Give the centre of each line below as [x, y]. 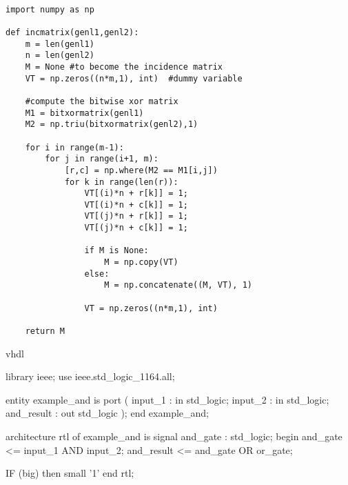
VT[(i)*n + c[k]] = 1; [136, 205]
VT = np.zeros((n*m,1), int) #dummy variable [134, 78]
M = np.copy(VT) [141, 263]
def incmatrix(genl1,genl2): [72, 32]
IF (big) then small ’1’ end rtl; [70, 473]
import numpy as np [50, 9]
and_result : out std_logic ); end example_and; [107, 413]
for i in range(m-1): [74, 147]
